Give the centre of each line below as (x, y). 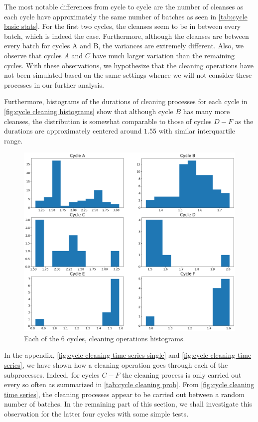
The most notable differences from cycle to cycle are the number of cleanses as (124, 6)
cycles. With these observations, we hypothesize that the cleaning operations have (129, 65)
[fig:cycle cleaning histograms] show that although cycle (89, 111)
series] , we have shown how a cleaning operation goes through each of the (116, 365)
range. (13, 140)
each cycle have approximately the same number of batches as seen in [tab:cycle (126, 16)
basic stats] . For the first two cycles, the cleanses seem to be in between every (123, 26)
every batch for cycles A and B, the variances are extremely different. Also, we (124, 46)
